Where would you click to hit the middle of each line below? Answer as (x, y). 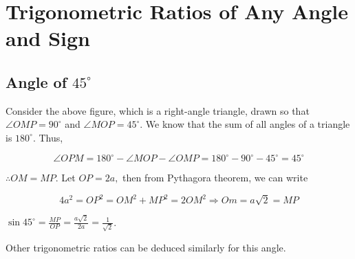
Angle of (36, 81)
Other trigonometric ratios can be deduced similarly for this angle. (146, 247)
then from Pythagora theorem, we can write (215, 178)
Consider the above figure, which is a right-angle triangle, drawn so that (158, 110)
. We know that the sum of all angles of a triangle (245, 124)
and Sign (48, 38)
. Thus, (48, 137)
